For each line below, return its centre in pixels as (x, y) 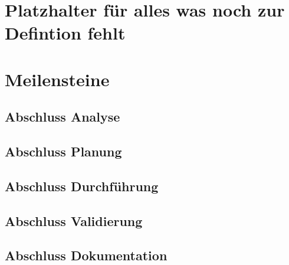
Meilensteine (57, 79)
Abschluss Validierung (74, 220)
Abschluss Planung (63, 151)
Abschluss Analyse (63, 117)
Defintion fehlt (65, 33)
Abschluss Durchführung (82, 186)
